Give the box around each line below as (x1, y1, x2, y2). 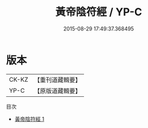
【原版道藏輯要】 (33, 86, 81, 95)
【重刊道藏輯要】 (33, 76, 81, 84)
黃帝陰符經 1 (14, 115, 45, 122)
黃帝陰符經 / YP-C (55, 5, 142, 19)
